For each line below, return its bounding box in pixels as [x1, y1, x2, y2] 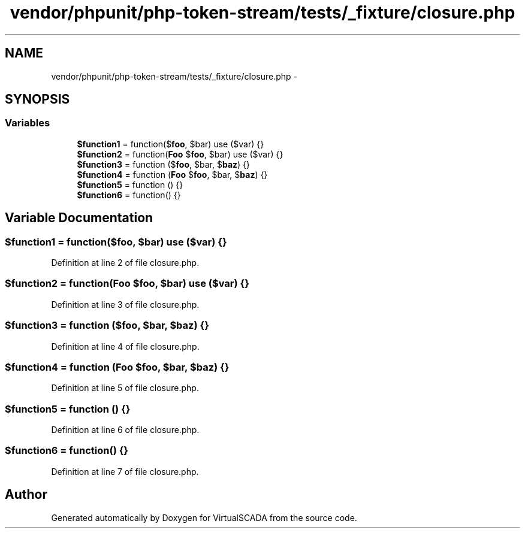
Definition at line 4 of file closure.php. [51, 341, 200, 352]
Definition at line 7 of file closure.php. [51, 466, 199, 477]
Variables [5, 117, 50, 129]
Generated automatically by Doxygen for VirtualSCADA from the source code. [51, 512, 357, 523]
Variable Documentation [5, 210, 153, 226]
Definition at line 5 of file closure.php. [51, 383, 199, 393]
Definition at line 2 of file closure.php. [51, 258, 200, 268]
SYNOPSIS [5, 92, 70, 107]
